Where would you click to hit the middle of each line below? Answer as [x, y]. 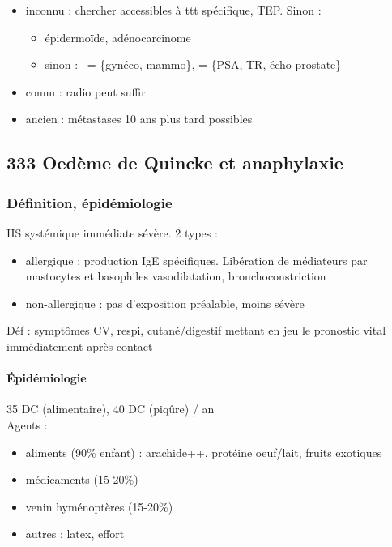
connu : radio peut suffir [85, 91]
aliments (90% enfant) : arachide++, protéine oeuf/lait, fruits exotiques [204, 452]
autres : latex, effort [75, 534]
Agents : [27, 424]
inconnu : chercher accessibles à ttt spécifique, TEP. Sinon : [173, 10]
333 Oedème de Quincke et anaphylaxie [175, 162]
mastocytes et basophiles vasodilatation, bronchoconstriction [176, 276]
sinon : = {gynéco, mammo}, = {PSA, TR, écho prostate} [193, 64]
